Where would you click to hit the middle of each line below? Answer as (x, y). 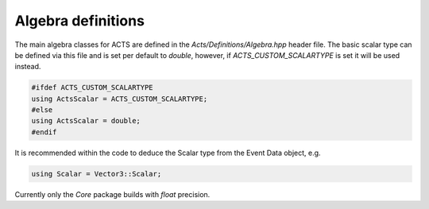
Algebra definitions (79, 21)
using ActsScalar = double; (86, 121)
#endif (44, 132)
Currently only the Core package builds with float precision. (112, 194)
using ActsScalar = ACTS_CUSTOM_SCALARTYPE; (120, 99)
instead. (28, 67)
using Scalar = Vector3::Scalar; (97, 174)
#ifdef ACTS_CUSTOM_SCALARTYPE (93, 88)
